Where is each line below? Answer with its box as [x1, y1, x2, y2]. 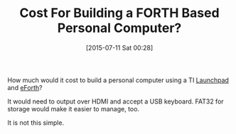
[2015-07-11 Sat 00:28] [85, 43, 154, 52]
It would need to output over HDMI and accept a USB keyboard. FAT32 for [7, 97, 224, 106]
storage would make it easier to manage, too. [7, 104, 140, 113]
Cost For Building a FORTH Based [19, 5, 220, 21]
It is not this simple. [7, 118, 65, 127]
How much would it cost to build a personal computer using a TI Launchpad [7, 76, 230, 84]
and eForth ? [7, 83, 43, 91]
